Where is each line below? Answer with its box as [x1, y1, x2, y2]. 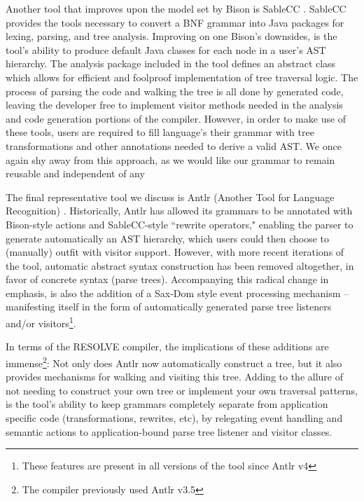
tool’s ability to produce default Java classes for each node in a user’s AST [6, 42, 326, 57]
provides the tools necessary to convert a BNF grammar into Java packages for [6, 15, 344, 29]
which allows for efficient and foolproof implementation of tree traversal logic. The [6, 69, 358, 84]
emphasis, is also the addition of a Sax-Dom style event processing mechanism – [6, 285, 349, 300]
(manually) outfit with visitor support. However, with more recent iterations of [6, 245, 344, 259]
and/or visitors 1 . [6, 314, 76, 330]
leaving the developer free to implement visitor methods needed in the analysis [6, 97, 343, 112]
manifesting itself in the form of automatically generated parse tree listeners [6, 299, 332, 314]
